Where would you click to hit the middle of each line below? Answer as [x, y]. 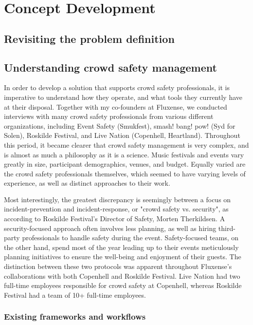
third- [227, 228]
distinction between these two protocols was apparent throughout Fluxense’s [118, 266]
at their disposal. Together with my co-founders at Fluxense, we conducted [116, 106]
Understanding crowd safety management [110, 67]
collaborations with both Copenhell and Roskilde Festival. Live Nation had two [122, 276]
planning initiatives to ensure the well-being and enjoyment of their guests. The [123, 257]
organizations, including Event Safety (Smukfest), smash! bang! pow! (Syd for [120, 125]
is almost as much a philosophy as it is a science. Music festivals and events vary [124, 154]
